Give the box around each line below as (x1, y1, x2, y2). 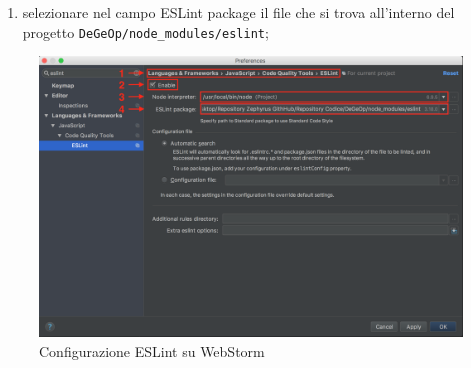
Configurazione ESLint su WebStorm (39, 340, 265, 361)
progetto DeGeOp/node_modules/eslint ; (22, 21, 269, 42)
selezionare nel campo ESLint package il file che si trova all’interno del (22, 2, 455, 22)
